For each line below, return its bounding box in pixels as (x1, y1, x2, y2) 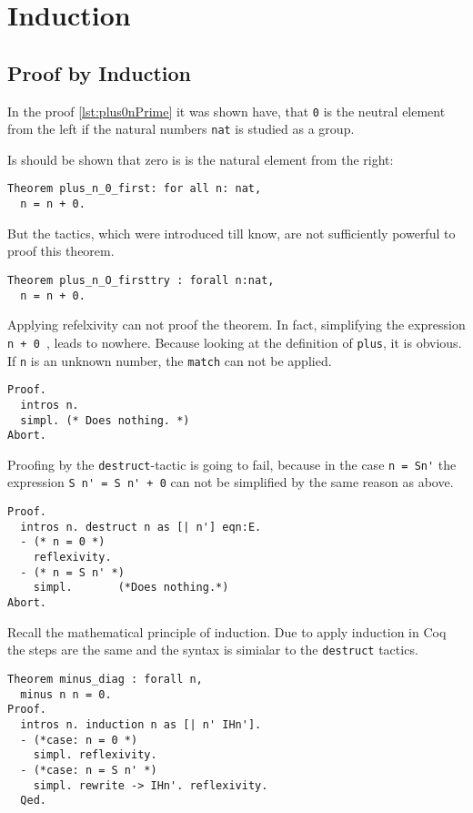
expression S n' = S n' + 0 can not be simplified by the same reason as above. (7, 473, 454, 492)
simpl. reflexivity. (33, 748, 157, 762)
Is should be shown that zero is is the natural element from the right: (7, 149, 394, 168)
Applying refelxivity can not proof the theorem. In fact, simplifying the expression (7, 315, 466, 334)
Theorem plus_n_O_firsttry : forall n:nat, (7, 273, 275, 287)
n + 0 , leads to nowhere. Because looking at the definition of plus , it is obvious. (7, 332, 462, 351)
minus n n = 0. (20, 687, 112, 701)
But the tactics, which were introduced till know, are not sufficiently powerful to (7, 223, 456, 242)
